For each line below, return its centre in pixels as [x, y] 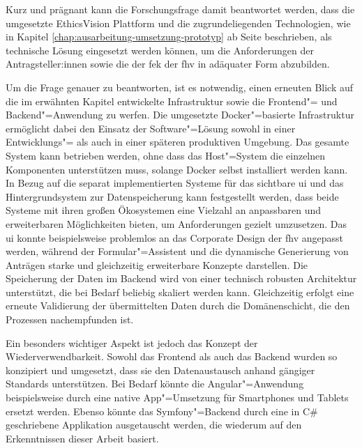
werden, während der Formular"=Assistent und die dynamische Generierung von [177, 251]
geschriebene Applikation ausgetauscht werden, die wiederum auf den [154, 425]
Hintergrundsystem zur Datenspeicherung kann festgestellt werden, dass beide [172, 196]
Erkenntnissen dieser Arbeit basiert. [82, 438]
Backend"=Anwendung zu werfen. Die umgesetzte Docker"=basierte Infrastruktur [180, 115]
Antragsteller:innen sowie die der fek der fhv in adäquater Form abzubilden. [168, 64]
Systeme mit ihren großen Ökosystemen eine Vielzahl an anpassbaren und [163, 210]
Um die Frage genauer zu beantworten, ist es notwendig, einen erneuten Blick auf [180, 87]
